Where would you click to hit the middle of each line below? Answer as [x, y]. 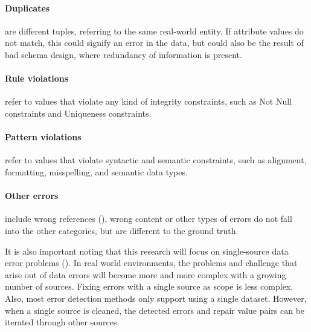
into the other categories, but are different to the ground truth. [122, 230]
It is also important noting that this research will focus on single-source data [147, 251]
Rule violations [37, 78]
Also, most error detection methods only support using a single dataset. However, [156, 298]
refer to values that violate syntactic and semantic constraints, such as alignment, [156, 160]
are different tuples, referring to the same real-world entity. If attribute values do [154, 31]
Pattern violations [43, 137]
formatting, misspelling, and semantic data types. [96, 171]
